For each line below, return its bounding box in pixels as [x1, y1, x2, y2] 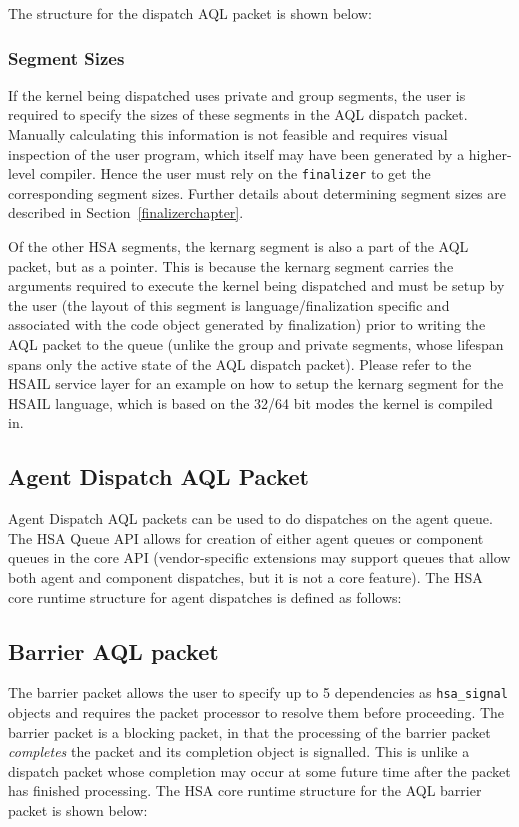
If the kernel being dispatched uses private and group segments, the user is [8, 84, 466, 105]
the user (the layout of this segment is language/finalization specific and [8, 294, 450, 315]
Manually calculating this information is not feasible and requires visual [8, 124, 448, 144]
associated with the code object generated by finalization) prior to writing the [8, 314, 486, 335]
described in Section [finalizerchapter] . [8, 202, 244, 223]
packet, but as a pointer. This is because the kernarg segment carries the [8, 255, 454, 276]
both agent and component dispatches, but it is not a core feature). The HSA [8, 566, 483, 587]
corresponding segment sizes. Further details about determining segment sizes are [8, 182, 507, 203]
